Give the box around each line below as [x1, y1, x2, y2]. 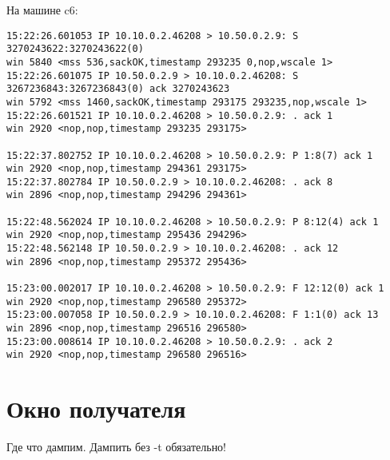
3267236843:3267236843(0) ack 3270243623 [6, 83, 230, 95]
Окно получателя [6, 392, 186, 425]
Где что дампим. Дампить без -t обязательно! [6, 438, 227, 455]
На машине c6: [6, 2, 78, 18]
